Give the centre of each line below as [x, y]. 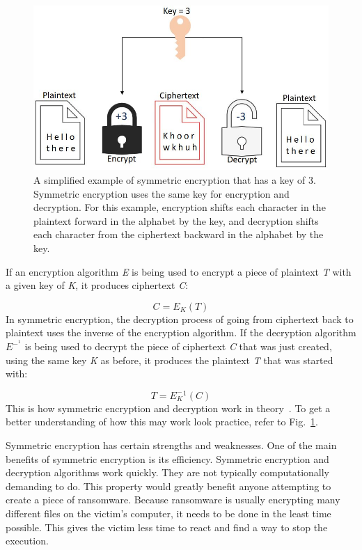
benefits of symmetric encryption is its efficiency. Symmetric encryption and [167, 458]
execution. [27, 541]
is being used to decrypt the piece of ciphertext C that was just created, [178, 346]
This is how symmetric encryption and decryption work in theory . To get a [168, 408]
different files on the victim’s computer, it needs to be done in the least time [168, 513]
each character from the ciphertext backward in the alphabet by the [179, 234]
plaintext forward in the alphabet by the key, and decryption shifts [176, 220]
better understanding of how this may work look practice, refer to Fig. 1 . [162, 422]
